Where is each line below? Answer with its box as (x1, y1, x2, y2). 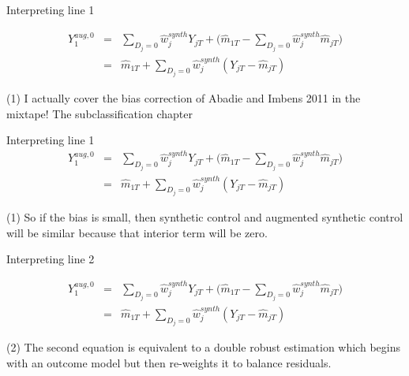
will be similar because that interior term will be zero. (6, 224, 268, 240)
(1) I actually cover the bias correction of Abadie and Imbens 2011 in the (6, 89, 361, 106)
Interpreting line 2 (6, 251, 95, 267)
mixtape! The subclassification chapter (6, 105, 193, 121)
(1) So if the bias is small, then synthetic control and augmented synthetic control (6, 209, 403, 225)
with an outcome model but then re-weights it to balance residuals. (6, 354, 332, 370)
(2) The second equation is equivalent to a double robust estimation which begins (6, 339, 400, 356)
